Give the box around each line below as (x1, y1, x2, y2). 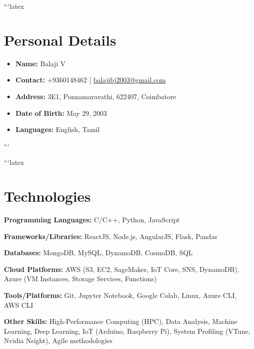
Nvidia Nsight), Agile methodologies (4, 335, 113, 346)
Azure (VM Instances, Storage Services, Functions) (4, 273, 157, 284)
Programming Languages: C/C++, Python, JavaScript (4, 215, 180, 224)
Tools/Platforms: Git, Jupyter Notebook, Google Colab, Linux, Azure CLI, (4, 290, 237, 300)
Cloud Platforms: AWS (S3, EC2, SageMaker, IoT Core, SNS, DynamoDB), (4, 264, 239, 274)
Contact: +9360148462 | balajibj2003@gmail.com (15, 75, 166, 85)
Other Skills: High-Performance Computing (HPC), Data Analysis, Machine (4, 316, 237, 326)
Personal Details (4, 29, 116, 50)
